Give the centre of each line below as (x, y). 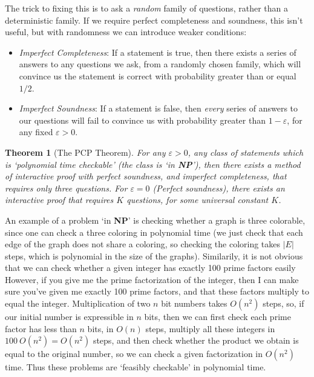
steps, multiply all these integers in (210, 328)
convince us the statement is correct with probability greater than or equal (158, 75)
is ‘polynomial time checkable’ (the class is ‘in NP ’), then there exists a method (153, 164)
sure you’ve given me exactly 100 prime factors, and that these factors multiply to (157, 291)
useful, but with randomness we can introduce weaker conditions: (126, 32)
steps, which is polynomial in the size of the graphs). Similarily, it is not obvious (154, 255)
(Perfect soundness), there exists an (219, 188)
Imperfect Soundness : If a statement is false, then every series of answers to (159, 108)
